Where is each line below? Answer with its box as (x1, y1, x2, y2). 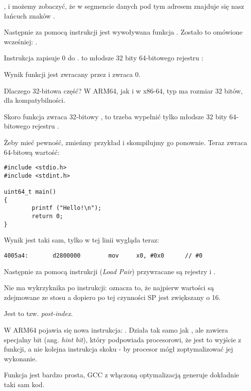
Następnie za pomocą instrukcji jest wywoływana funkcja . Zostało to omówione (4, 27, 243, 37)
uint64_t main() (4, 188, 56, 196)
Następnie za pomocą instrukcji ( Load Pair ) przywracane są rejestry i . (4, 266, 215, 276)
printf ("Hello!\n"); (32, 205, 102, 212)
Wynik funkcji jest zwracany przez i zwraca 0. (4, 69, 141, 79)
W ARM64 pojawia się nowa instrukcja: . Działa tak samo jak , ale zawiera (4, 325, 228, 335)
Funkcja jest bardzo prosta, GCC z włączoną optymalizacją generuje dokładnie (4, 370, 239, 380)
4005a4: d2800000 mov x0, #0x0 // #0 (4, 252, 203, 259)
